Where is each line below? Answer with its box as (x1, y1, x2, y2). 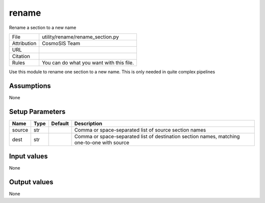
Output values (9, 178, 53, 186)
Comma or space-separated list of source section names (74, 126, 206, 133)
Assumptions (9, 82, 51, 90)
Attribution (12, 40, 37, 47)
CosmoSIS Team (42, 40, 80, 47)
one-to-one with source (74, 139, 130, 146)
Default (51, 120, 69, 127)
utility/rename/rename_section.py (42, 33, 119, 40)
